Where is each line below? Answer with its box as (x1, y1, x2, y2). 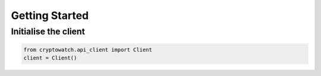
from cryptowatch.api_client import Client (23, 46, 153, 53)
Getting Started (11, 9, 89, 22)
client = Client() (23, 55, 77, 62)
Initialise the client (11, 26, 86, 37)
